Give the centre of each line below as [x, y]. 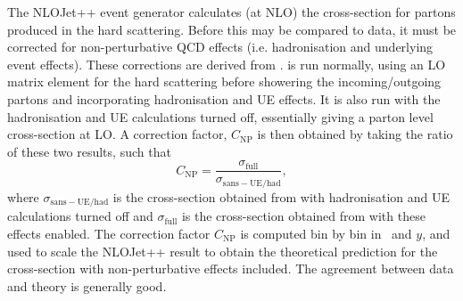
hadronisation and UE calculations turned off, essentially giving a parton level [220, 116]
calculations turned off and [80, 216]
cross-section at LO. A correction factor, [117, 134]
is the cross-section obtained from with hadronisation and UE [281, 196]
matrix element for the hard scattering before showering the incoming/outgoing [224, 81]
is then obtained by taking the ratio [355, 134]
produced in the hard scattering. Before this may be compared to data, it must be [232, 29]
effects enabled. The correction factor [109, 233]
